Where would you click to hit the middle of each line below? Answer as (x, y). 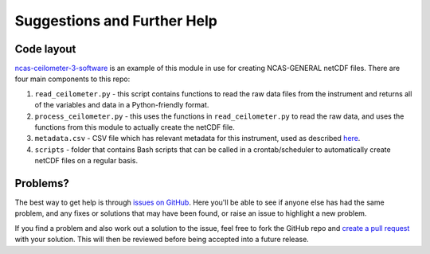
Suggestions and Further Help (116, 21)
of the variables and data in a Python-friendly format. (122, 105)
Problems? (42, 184)
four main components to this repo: (72, 79)
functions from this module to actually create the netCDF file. (135, 127)
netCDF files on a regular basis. (86, 161)
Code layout (45, 49)
